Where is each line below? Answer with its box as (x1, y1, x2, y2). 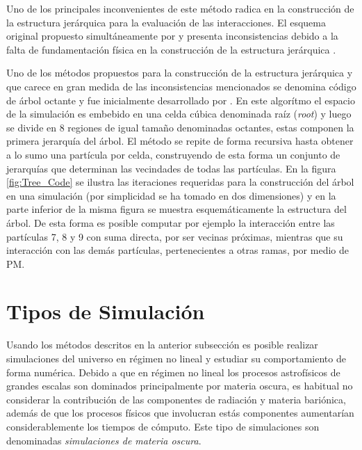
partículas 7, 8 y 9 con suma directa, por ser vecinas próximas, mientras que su (6, 229, 343, 243)
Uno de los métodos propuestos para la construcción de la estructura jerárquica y (6, 65, 353, 80)
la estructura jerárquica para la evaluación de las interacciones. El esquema (6, 15, 326, 29)
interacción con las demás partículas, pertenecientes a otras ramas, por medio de (6, 243, 349, 257)
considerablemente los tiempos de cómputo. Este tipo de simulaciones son (6, 419, 320, 433)
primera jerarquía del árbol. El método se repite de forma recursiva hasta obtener (6, 134, 354, 148)
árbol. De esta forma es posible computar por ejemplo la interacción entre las (6, 215, 335, 230)
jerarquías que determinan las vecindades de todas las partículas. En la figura (6, 161, 336, 175)
